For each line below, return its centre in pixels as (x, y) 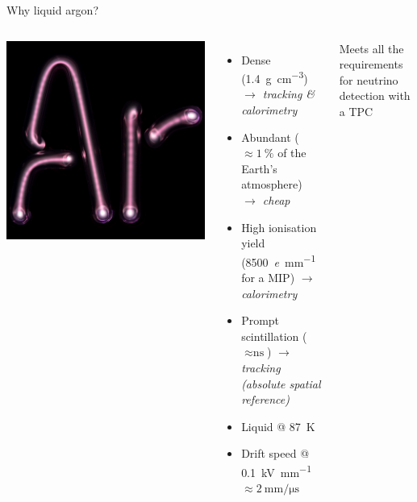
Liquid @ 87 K (278, 426)
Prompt (261, 320)
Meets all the (371, 48)
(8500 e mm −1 (279, 260)
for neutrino (369, 79)
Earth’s (259, 168)
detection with (375, 95)
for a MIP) (268, 278)
